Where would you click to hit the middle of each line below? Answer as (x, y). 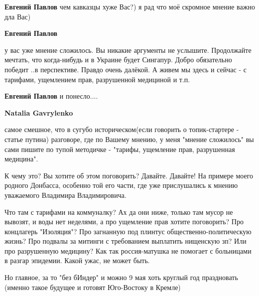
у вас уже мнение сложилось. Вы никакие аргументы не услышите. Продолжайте (128, 50)
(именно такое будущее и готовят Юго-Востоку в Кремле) (93, 287)
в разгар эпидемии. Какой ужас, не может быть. (77, 260)
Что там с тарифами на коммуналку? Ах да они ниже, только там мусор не (119, 212)
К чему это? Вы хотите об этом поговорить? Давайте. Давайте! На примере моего (129, 175)
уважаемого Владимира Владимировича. (65, 195)
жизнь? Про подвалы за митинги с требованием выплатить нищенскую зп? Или (126, 241)
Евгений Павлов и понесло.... (51, 96)
